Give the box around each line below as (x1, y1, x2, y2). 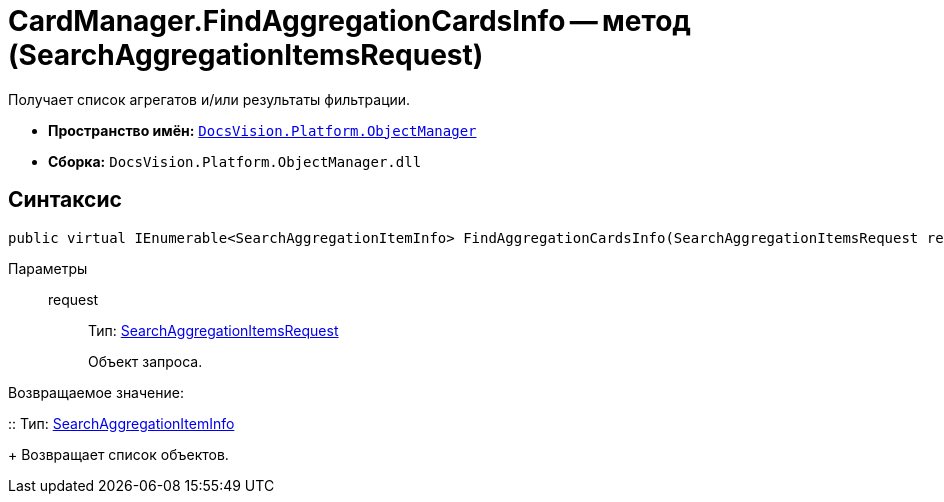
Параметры (8, 259, 88, 277)
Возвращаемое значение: (8, 383, 184, 401)
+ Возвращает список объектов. (8, 445, 229, 463)
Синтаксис (8, 187, 122, 213)
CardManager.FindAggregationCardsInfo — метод (8, 4, 691, 38)
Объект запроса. (88, 352, 203, 370)
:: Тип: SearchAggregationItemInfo (8, 414, 235, 432)
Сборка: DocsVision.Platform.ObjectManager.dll (48, 152, 422, 170)
